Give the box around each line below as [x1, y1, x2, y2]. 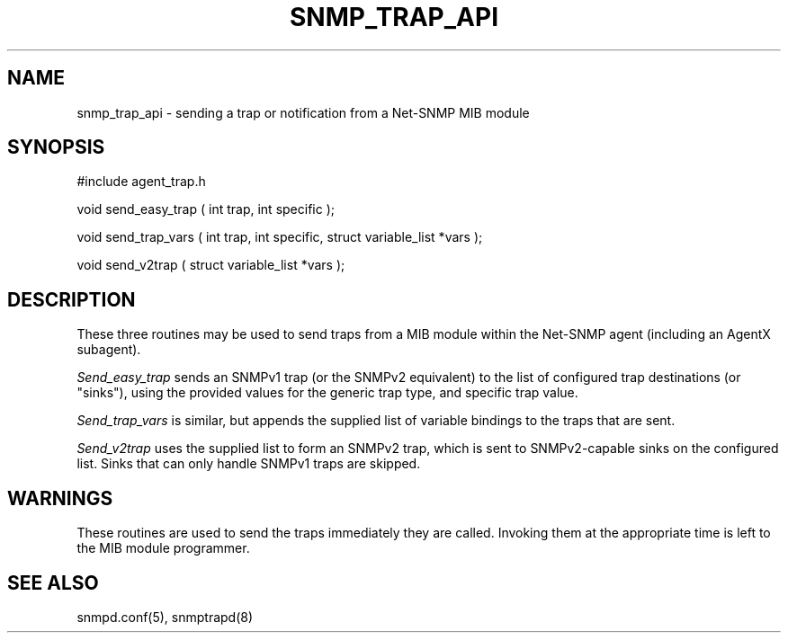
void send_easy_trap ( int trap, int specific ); [76, 201, 335, 218]
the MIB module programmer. [76, 540, 250, 556]
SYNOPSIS [7, 136, 105, 159]
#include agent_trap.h [76, 173, 206, 190]
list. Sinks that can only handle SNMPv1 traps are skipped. [76, 456, 421, 472]
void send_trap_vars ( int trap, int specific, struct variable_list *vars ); [76, 229, 483, 245]
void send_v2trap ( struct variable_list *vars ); [76, 257, 345, 273]
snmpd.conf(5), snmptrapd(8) [76, 609, 254, 625]
